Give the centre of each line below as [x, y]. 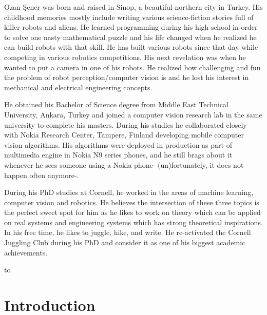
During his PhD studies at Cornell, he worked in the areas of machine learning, [129, 192]
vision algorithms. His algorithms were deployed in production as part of [118, 144]
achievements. [26, 252]
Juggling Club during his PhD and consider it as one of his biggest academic [125, 242]
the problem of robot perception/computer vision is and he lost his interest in [127, 77]
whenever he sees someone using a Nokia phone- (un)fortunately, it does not [124, 164]
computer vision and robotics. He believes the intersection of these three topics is [132, 202]
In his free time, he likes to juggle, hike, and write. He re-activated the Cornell [128, 232]
